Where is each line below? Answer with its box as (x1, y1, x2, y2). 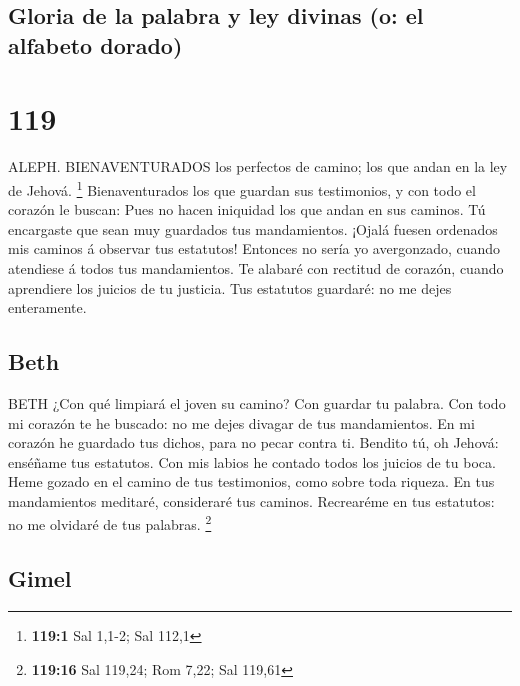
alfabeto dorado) (8, 29, 183, 60)
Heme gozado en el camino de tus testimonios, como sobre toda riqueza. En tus (8, 471, 495, 492)
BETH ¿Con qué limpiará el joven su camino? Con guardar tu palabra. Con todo (8, 392, 506, 413)
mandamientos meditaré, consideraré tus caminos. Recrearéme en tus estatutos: (8, 490, 495, 511)
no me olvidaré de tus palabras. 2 (8, 511, 212, 535)
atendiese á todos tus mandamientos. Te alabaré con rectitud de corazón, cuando (8, 257, 504, 278)
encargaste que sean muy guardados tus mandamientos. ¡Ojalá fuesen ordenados (8, 218, 498, 239)
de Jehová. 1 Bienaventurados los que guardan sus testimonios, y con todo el (8, 176, 476, 200)
